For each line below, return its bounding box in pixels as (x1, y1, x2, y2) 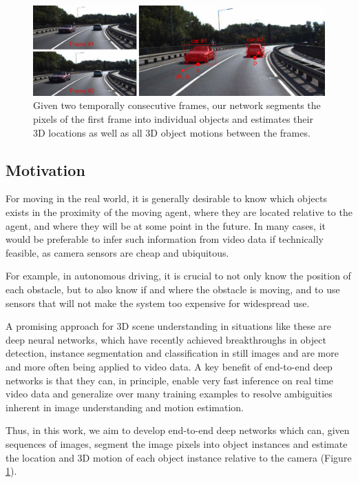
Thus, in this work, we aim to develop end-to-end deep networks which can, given (6, 423, 350, 437)
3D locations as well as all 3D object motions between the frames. (33, 125, 310, 139)
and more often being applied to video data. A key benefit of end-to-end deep (6, 359, 333, 373)
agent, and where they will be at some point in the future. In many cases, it (6, 218, 326, 233)
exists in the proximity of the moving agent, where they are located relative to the (6, 205, 352, 219)
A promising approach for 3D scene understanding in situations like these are (6, 319, 331, 333)
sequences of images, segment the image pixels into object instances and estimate (6, 436, 348, 451)
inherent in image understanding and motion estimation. (6, 400, 244, 414)
